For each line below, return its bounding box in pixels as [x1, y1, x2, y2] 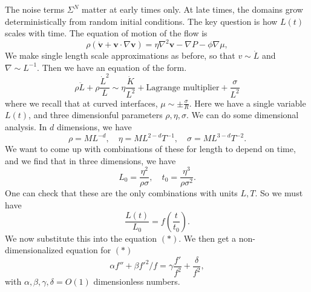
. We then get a [178, 231, 237, 244]
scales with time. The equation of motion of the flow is [5, 27, 208, 39]
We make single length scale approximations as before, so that [5, 49, 235, 62]
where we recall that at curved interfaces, [5, 96, 158, 109]
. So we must [255, 187, 303, 199]
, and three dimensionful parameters [28, 108, 163, 121]
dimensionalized [5, 244, 64, 256]
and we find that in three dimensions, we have [5, 154, 176, 167]
